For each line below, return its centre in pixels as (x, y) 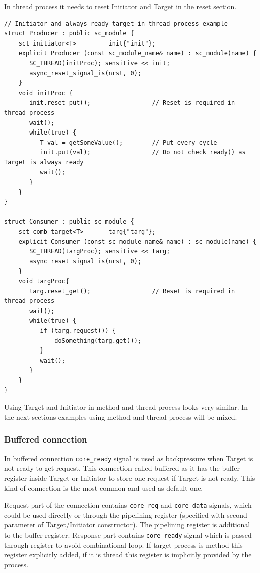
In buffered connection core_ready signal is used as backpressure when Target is (129, 458)
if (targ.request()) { (78, 331)
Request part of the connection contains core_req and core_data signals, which (128, 505)
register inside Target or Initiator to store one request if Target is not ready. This (130, 478)
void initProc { (46, 93)
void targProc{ (44, 281)
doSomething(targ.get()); (98, 341)
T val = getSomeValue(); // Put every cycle (128, 142)
